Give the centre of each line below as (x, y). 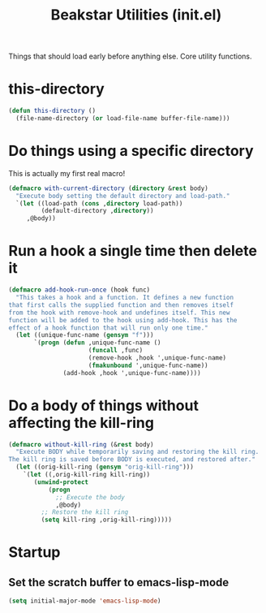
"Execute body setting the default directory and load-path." (123, 196)
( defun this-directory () (52, 111)
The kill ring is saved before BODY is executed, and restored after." (132, 460)
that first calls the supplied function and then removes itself (121, 305)
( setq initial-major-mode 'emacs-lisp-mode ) (85, 601)
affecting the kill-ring (81, 423)
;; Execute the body (90, 497)
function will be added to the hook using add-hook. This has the (123, 320)
